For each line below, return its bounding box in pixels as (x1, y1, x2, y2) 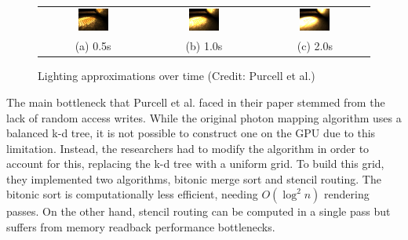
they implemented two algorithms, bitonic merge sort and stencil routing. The (6, 170, 381, 187)
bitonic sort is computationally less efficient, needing (6, 186, 258, 202)
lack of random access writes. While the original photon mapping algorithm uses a (6, 109, 402, 125)
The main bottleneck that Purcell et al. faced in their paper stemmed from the (6, 93, 385, 110)
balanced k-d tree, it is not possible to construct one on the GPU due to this (6, 125, 376, 141)
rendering (324, 186, 370, 202)
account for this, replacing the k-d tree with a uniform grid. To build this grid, (6, 155, 384, 172)
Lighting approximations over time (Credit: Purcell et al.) (38, 67, 315, 84)
